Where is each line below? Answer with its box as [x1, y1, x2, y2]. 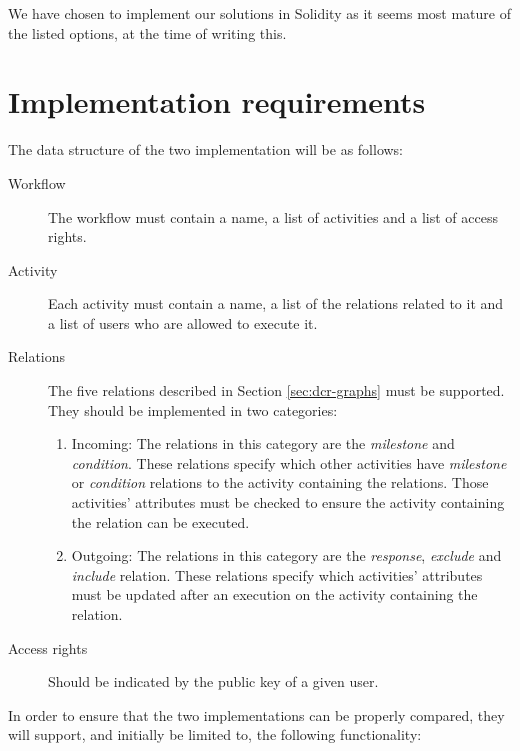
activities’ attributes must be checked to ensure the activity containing [71, 492, 505, 513]
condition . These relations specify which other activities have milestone [71, 452, 507, 473]
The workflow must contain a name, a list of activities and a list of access [48, 206, 498, 227]
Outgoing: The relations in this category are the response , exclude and [71, 545, 502, 566]
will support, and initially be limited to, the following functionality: [8, 724, 422, 745]
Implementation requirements [8, 81, 426, 122]
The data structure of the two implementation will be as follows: [8, 139, 404, 160]
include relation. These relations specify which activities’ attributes [71, 564, 483, 585]
